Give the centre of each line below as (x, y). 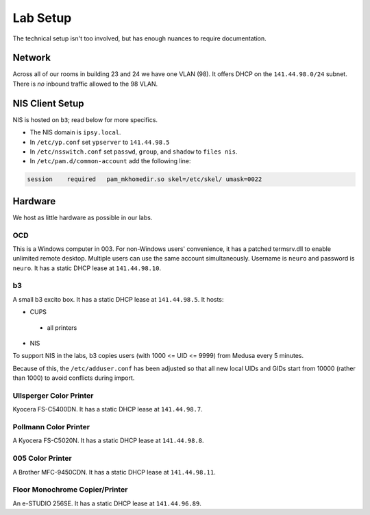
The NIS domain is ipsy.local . (75, 132)
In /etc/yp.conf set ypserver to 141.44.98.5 (100, 142)
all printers (62, 327)
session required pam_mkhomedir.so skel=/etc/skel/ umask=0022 (145, 179)
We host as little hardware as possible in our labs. (83, 217)
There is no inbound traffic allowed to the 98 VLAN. (85, 84)
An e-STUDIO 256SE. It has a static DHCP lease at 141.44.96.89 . (107, 503)
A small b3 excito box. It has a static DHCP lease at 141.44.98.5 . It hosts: (118, 299)
